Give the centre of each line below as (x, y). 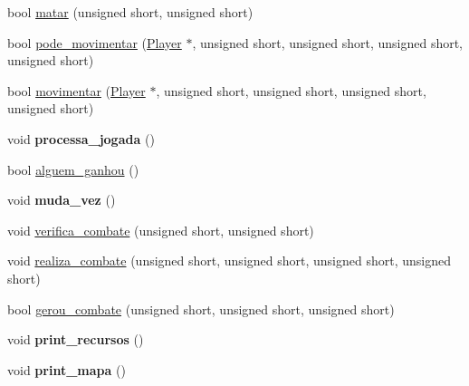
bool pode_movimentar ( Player (95, 42)
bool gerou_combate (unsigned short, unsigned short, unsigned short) (201, 309)
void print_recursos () (76, 339)
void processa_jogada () (81, 138)
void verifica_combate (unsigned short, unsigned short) (161, 230)
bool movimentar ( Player (77, 90)
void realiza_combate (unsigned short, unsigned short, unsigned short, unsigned (229, 261)
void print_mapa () (67, 369)
